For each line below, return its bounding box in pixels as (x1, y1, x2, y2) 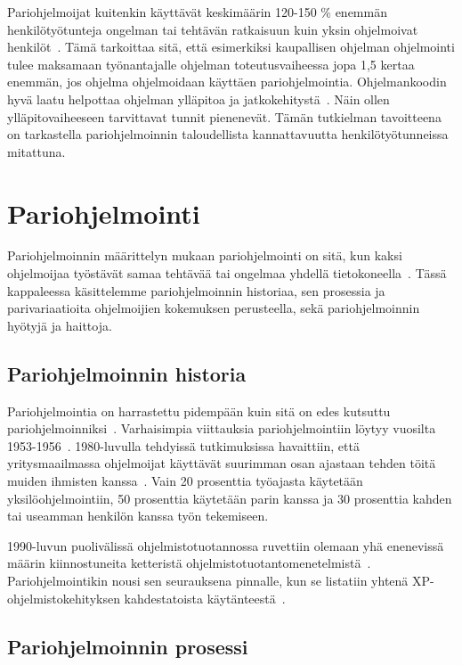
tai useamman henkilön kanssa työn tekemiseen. (7, 506, 269, 525)
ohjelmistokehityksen (7, 588, 120, 607)
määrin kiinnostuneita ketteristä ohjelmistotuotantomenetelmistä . (7, 554, 371, 572)
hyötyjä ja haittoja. (7, 316, 112, 334)
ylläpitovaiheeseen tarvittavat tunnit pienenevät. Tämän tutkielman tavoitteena (7, 107, 442, 126)
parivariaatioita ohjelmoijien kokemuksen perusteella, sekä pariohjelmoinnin (7, 299, 420, 317)
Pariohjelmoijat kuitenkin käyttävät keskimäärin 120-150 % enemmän (7, 3, 387, 21)
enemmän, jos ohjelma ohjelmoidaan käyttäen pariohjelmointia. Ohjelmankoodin (7, 72, 447, 91)
